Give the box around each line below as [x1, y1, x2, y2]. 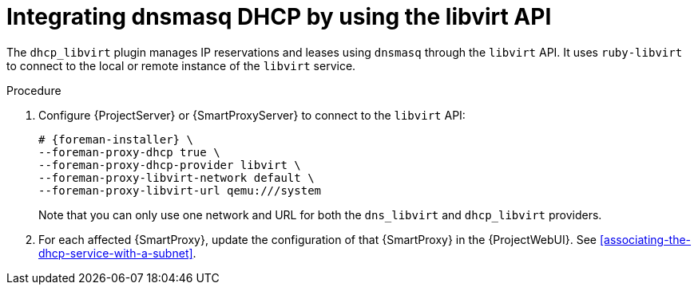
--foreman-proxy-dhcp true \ [38, 145, 220, 159]
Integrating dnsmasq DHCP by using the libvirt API [6, 3, 552, 30]
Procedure [6, 83, 61, 97]
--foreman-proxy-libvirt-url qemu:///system [38, 183, 322, 197]
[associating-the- [599, 232, 692, 246]
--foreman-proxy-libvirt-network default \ [38, 171, 315, 184]
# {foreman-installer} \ [38, 132, 193, 146]
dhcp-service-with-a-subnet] [38, 246, 193, 260]
